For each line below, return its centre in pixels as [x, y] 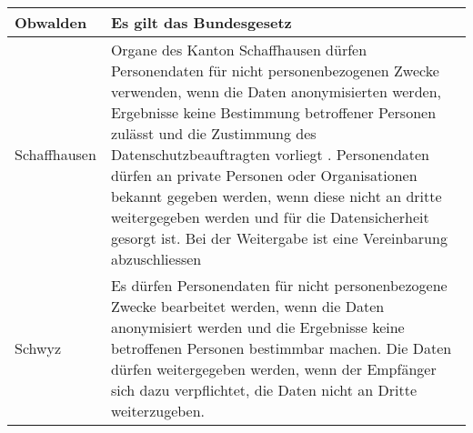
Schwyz [38, 348]
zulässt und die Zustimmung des [213, 133]
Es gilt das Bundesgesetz [201, 22]
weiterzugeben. [158, 411]
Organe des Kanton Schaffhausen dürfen [239, 50]
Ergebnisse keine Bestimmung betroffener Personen [273, 112]
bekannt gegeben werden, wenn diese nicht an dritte [276, 196]
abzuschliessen [156, 259]
